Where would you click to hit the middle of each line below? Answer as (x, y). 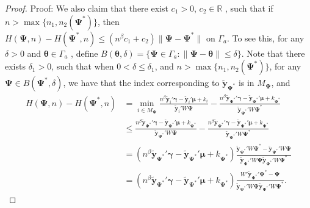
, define (85, 53)
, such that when (83, 66)
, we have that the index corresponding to (141, 83)
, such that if (249, 8)
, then (108, 21)
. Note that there (273, 53)
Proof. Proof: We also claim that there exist (87, 8)
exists (15, 66)
